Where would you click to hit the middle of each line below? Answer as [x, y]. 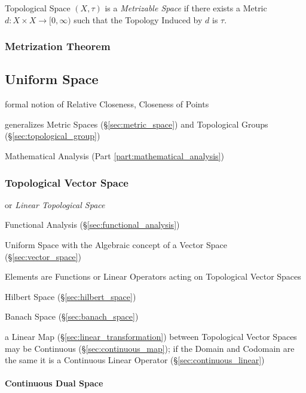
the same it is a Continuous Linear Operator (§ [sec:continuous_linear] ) [135, 360]
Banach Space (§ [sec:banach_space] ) [72, 316]
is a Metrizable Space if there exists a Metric [186, 8]
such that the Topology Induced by [138, 19]
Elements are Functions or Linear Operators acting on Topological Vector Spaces [153, 276]
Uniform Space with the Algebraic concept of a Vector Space [116, 245]
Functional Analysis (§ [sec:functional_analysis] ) [92, 225]
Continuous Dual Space [54, 383]
